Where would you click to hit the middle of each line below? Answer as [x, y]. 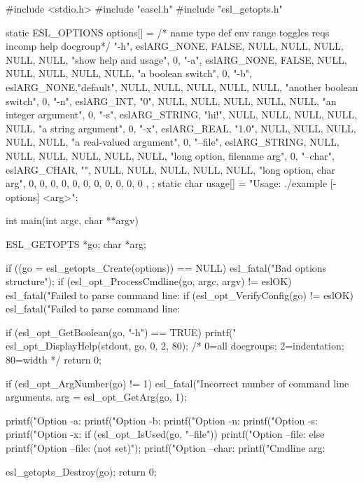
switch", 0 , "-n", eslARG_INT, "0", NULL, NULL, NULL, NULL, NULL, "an [171, 101]
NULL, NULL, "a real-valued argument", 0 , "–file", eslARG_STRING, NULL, [173, 142]
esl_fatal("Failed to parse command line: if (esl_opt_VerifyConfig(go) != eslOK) [180, 295]
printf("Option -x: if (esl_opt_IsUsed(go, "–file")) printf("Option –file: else [165, 434]
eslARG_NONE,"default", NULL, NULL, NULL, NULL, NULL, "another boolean [182, 87]
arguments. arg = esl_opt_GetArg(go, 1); [96, 397]
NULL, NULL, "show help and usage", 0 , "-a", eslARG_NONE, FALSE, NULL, [176, 59]
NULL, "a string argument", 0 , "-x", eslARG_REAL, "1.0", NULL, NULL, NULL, [181, 128]
